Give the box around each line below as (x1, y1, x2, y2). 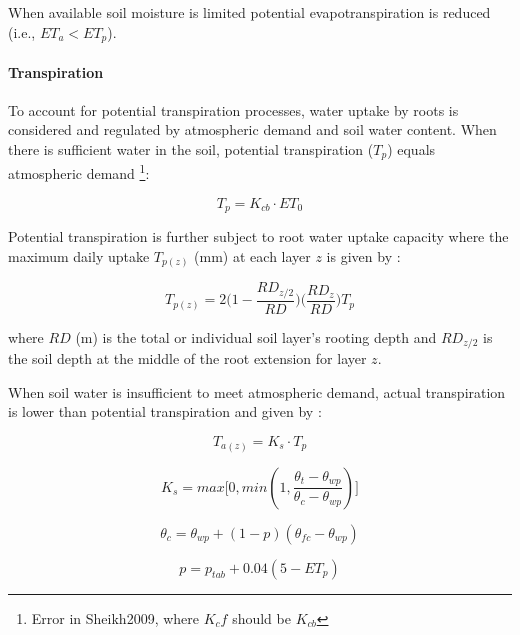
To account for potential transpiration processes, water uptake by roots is (8, 99, 459, 120)
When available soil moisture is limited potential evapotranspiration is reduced (8, 2, 491, 22)
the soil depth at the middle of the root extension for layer (8, 348, 367, 369)
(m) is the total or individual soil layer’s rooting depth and (75, 326, 437, 347)
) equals (387, 139, 436, 160)
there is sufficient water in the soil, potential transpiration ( (8, 139, 374, 160)
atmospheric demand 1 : (8, 160, 150, 184)
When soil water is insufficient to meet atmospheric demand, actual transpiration (8, 381, 506, 402)
